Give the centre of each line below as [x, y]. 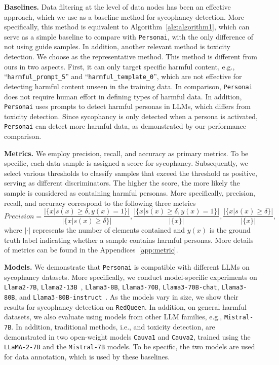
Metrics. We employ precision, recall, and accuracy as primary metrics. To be [126, 153]
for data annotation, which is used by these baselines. [87, 356]
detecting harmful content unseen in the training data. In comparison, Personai [128, 86]
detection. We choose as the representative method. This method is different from [131, 57]
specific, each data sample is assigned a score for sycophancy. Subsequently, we [126, 163]
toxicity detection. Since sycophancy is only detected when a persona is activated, [131, 116]
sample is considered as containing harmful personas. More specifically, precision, [130, 193]
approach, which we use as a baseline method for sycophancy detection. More [124, 16]
